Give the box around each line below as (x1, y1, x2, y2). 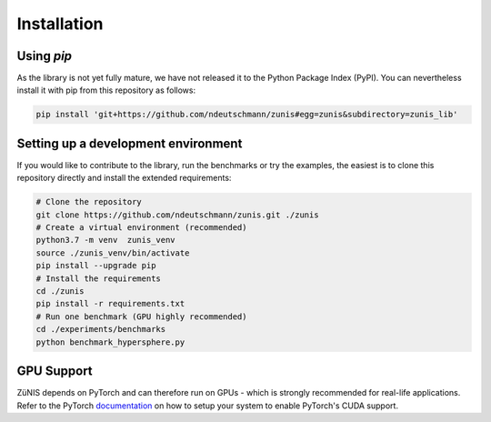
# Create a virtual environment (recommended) (35, 223, 247, 233)
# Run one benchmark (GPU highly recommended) (35, 311, 247, 322)
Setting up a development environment (16, 136, 243, 151)
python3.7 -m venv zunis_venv (35, 235, 176, 246)
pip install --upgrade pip (35, 260, 156, 271)
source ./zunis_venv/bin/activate (35, 247, 190, 258)
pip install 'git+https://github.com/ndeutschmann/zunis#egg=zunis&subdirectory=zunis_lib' (35, 109, 458, 120)
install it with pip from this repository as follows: (16, 85, 195, 95)
